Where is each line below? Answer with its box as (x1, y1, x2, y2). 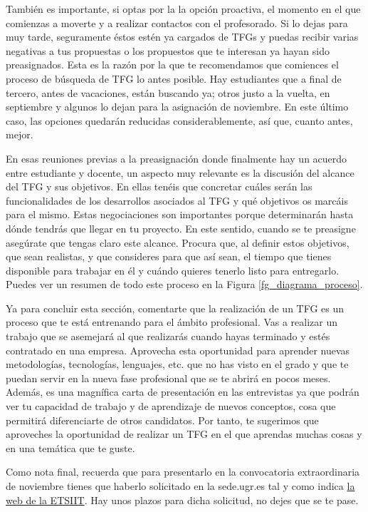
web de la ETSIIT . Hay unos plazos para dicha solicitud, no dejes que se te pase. (6, 492, 359, 507)
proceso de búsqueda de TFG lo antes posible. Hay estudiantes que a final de (6, 71, 342, 86)
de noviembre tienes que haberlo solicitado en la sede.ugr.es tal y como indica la (6, 478, 355, 493)
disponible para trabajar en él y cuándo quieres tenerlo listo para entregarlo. (6, 262, 340, 277)
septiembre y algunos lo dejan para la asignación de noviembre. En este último (6, 99, 349, 114)
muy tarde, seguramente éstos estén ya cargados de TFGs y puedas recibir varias (6, 29, 359, 44)
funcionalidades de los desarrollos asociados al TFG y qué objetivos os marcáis (6, 193, 348, 208)
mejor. (6, 127, 33, 142)
